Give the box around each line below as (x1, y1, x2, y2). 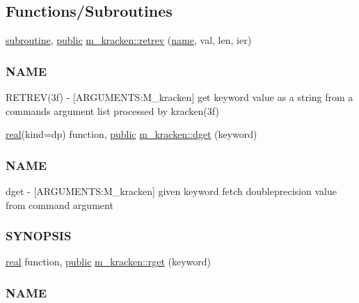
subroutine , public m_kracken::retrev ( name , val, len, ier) (6, 33, 252, 47)
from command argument (6, 197, 113, 212)
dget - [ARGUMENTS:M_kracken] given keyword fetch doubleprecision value (6, 184, 337, 199)
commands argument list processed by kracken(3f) (6, 103, 219, 118)
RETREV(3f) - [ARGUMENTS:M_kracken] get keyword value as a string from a (6, 90, 353, 104)
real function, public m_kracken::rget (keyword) (6, 254, 212, 269)
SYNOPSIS (6, 227, 72, 244)
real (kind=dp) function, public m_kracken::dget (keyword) (6, 127, 257, 141)
